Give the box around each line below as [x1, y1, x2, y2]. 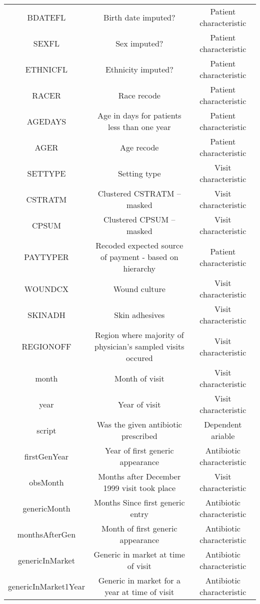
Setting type [117, 167, 161, 179]
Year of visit [118, 398, 161, 410]
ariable [211, 430, 235, 441]
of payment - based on [100, 251, 178, 262]
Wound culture [113, 282, 165, 294]
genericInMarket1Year [8, 580, 85, 592]
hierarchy [123, 262, 156, 274]
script [36, 424, 56, 436]
